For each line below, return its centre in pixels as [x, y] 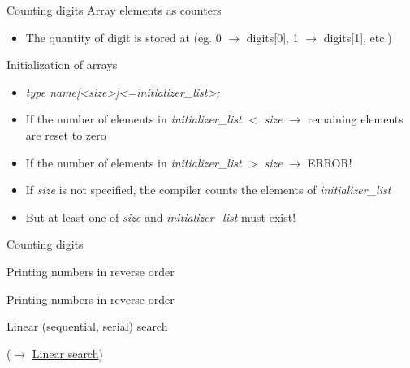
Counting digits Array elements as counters [114, 10]
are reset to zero [66, 134]
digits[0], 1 [272, 37]
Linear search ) [67, 353]
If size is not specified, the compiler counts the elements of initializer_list [208, 190]
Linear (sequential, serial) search [87, 326]
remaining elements [355, 119]
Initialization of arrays [62, 65]
